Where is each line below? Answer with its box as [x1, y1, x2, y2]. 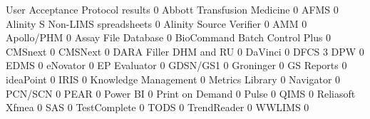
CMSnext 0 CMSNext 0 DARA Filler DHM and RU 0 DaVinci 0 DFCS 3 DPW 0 [6, 43, 364, 58]
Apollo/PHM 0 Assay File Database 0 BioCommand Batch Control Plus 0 [6, 30, 332, 45]
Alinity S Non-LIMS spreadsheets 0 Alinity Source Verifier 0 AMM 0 [6, 16, 307, 31]
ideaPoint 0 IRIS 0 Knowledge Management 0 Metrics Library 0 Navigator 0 [6, 71, 341, 86]
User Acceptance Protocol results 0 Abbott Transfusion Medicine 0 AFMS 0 [6, 2, 339, 16]
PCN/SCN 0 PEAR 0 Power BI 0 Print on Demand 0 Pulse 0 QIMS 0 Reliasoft [6, 86, 356, 100]
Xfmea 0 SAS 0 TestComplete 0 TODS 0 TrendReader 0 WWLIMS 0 [6, 100, 309, 115]
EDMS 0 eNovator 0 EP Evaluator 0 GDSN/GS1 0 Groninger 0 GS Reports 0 [6, 58, 347, 73]
